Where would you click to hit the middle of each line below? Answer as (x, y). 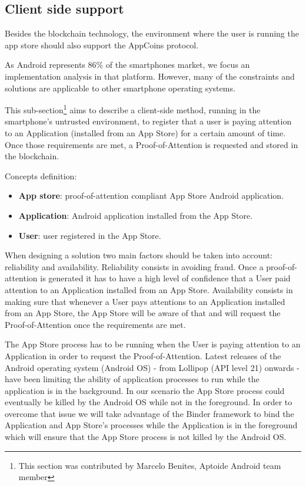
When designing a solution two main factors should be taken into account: (139, 255)
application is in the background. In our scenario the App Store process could (145, 390)
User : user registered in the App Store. (90, 235)
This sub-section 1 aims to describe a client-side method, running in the (133, 109)
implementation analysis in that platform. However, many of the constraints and (150, 76)
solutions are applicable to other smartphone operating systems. (120, 88)
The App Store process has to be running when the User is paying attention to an (153, 344)
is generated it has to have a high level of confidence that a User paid (165, 278)
